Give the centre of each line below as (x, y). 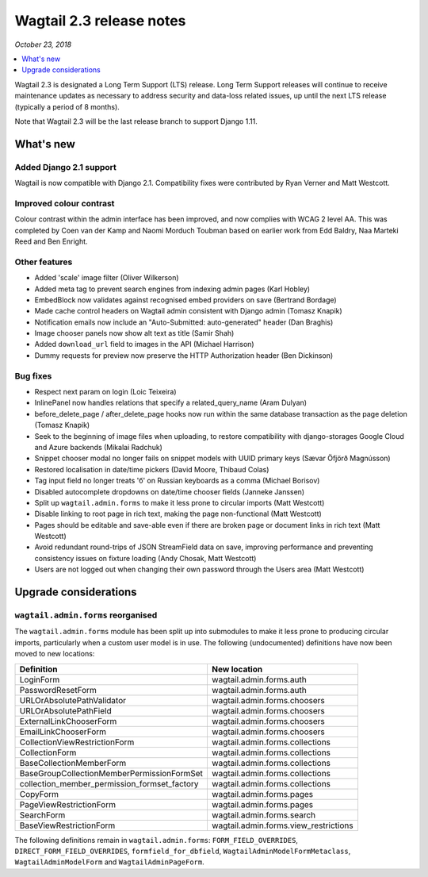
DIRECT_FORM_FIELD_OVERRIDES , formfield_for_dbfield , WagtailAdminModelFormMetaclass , (183, 851)
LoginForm (40, 679)
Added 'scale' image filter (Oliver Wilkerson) (107, 278)
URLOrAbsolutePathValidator (73, 700)
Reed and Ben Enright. (51, 241)
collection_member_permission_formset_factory (109, 783)
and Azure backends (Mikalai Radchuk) (98, 447)
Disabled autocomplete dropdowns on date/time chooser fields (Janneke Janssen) (170, 491)
